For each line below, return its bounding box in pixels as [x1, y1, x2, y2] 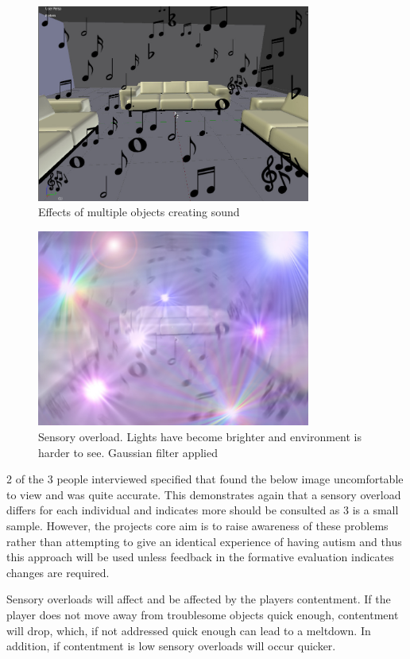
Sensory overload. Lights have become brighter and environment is [38, 428, 362, 444]
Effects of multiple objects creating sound [38, 204, 240, 220]
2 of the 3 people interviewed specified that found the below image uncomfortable [6, 471, 404, 487]
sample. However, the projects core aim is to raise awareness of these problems [6, 517, 389, 533]
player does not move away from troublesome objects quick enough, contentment [6, 606, 399, 622]
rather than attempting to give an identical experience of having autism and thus [6, 533, 402, 549]
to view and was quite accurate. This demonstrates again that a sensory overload [6, 486, 401, 502]
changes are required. [6, 564, 110, 580]
